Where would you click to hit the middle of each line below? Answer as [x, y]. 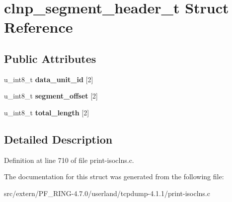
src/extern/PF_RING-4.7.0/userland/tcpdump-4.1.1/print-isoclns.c [107, 193]
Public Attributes [50, 58]
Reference [39, 27]
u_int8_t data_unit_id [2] [49, 79]
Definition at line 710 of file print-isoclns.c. [69, 160]
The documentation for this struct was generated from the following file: [114, 177]
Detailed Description [58, 139]
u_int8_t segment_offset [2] [51, 96]
